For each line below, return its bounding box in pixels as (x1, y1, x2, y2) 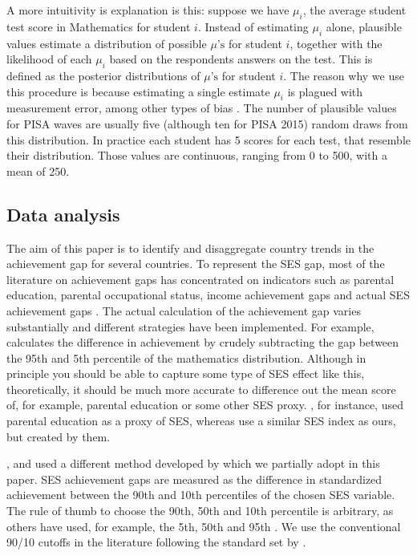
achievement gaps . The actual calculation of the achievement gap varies (6, 302, 361, 319)
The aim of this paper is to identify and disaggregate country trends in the (6, 239, 374, 256)
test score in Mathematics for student (6, 18, 191, 34)
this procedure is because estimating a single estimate (6, 83, 270, 99)
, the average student (302, 2, 407, 18)
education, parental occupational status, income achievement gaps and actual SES (6, 286, 410, 303)
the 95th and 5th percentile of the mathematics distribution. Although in (6, 349, 366, 366)
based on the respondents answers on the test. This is (109, 51, 373, 67)
